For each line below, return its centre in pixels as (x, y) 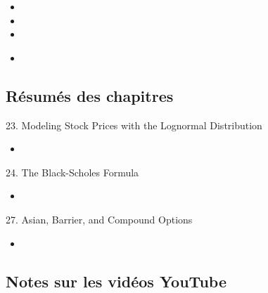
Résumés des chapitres (90, 95)
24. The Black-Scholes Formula (72, 172)
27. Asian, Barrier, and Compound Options (99, 219)
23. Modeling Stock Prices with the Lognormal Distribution (134, 125)
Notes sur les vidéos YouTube (116, 281)
